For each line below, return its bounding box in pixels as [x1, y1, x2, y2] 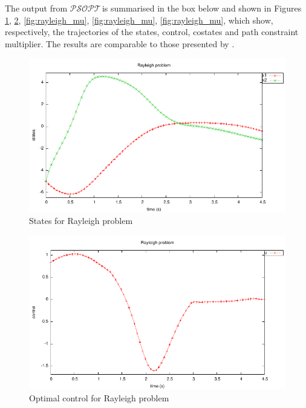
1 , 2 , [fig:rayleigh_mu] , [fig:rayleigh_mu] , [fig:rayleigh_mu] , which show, [5, 13, 273, 26]
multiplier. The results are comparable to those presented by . [5, 37, 235, 50]
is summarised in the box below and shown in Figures [102, 2, 302, 14]
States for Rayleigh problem [29, 214, 133, 227]
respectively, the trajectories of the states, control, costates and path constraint [5, 25, 299, 38]
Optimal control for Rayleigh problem [29, 391, 169, 404]
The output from [5, 2, 68, 14]
